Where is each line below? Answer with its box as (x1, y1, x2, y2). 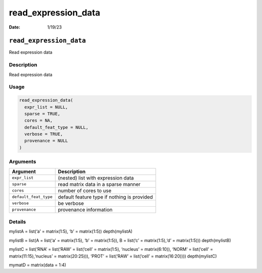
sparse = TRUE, (24, 111, 61, 116)
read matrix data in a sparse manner (58, 181, 141, 187)
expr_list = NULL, (24, 104, 68, 110)
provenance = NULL (24, 138, 68, 144)
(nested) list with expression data (58, 174, 134, 181)
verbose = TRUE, (24, 131, 63, 137)
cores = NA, (24, 118, 53, 123)
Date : (9, 24, 20, 30)
